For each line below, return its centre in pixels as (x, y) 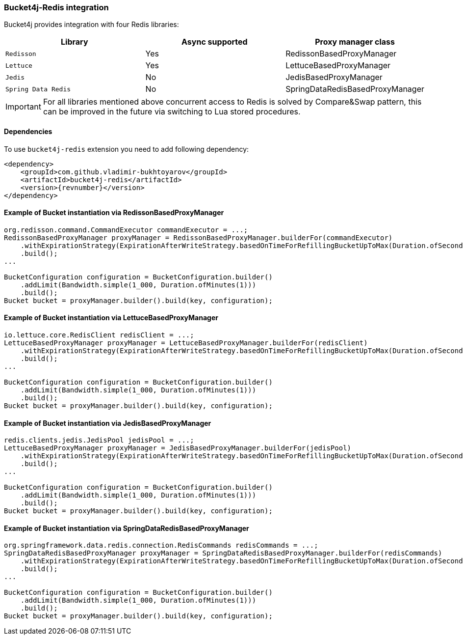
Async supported (215, 42)
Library (75, 42)
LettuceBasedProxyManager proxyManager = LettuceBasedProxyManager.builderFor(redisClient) (186, 343)
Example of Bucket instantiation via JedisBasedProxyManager (108, 423)
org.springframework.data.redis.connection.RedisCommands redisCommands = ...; (161, 545)
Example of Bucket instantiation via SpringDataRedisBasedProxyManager (127, 528)
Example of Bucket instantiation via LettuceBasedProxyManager (111, 318)
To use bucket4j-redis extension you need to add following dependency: (127, 149)
